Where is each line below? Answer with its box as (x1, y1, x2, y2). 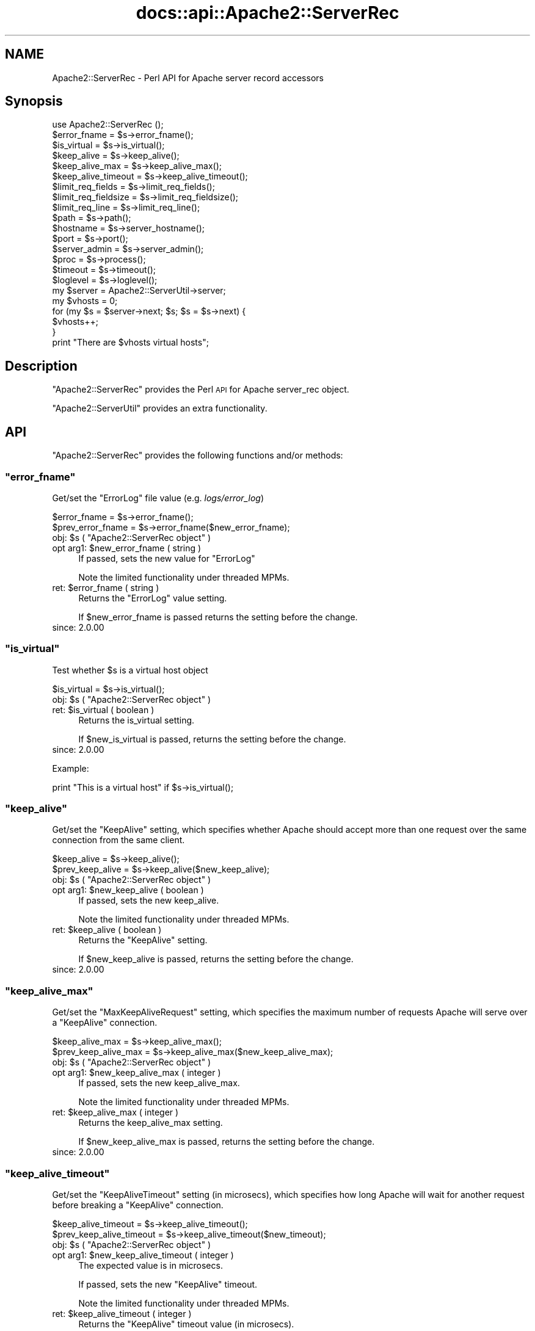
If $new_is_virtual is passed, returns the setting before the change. (78, 733, 346, 744)
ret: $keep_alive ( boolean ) (52, 924, 162, 935)
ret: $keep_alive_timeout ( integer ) (52, 1308, 192, 1319)
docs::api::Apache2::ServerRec (136, 2, 399, 23)
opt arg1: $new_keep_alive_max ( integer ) (52, 1067, 221, 1078)
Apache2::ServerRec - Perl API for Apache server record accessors (52, 72, 324, 83)
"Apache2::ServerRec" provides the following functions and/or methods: (52, 450, 343, 461)
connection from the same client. (52, 835, 185, 846)
